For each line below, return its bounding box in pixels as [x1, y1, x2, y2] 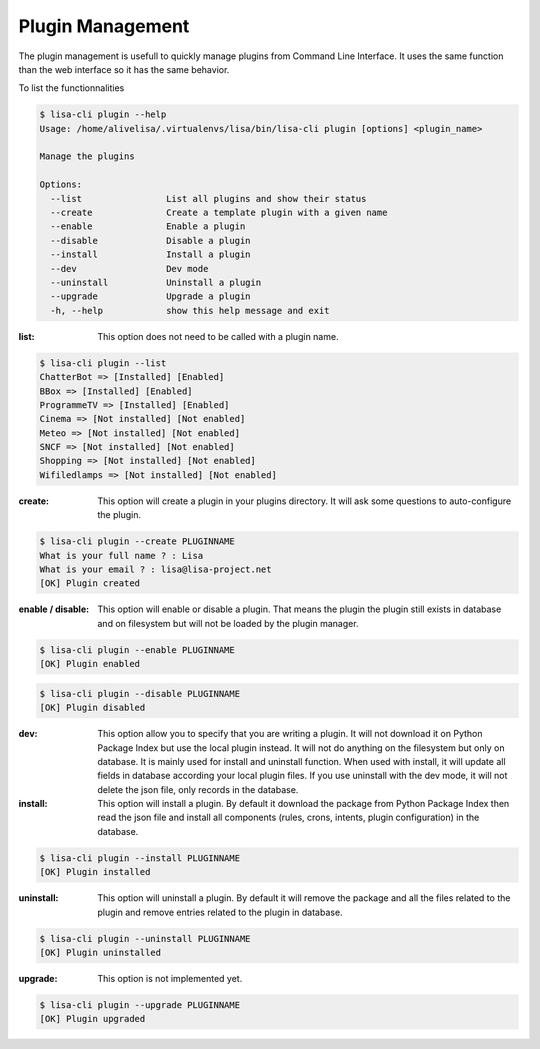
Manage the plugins [39, 151, 135, 162]
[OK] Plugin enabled [39, 658, 140, 670]
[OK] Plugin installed [39, 866, 151, 878]
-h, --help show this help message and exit [50, 305, 330, 316]
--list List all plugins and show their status [50, 193, 367, 204]
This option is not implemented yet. [97, 972, 243, 984]
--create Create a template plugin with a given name [50, 207, 388, 219]
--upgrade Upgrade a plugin [50, 291, 251, 302]
